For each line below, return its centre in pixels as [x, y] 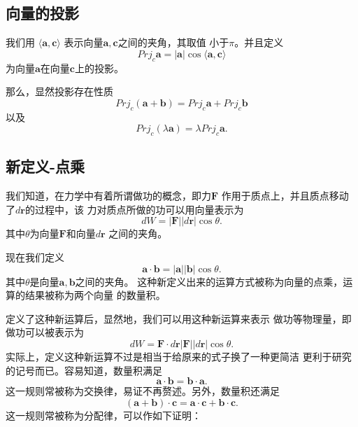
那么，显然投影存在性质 [59, 91]
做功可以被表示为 [45, 332]
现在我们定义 [35, 257]
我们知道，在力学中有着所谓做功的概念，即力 [108, 196]
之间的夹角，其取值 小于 [173, 42]
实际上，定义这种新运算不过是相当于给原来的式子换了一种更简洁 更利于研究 [179, 356]
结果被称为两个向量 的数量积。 [95, 295]
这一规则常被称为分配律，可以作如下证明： [103, 415]
